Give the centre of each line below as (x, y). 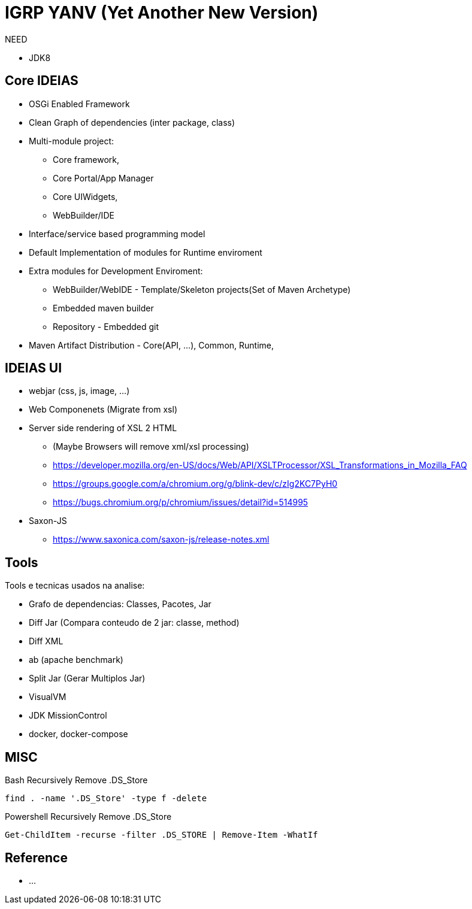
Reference (36, 858)
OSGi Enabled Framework (79, 104)
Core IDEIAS (42, 81)
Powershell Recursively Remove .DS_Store (88, 817)
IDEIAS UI (34, 368)
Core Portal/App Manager (103, 178)
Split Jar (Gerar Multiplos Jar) (87, 678)
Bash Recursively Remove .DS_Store (76, 780)
